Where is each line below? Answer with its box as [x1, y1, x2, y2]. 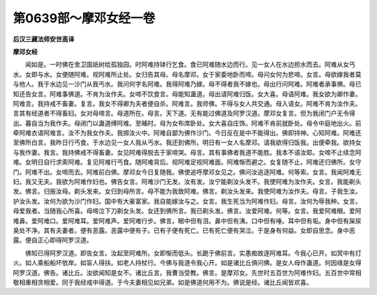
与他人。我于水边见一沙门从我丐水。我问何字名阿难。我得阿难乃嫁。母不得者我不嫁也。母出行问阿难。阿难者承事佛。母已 [13, 80, 362, 89]
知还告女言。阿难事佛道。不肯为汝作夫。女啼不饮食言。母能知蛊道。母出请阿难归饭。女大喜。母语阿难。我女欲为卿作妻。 [13, 89, 362, 98]
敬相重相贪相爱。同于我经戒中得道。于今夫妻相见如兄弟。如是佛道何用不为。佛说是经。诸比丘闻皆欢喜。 [13, 278, 313, 286]
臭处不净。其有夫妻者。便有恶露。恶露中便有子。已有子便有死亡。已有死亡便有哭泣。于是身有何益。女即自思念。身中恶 [13, 226, 355, 234]
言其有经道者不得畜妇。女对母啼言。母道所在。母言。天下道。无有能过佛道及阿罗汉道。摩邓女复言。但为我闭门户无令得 [13, 109, 355, 118]
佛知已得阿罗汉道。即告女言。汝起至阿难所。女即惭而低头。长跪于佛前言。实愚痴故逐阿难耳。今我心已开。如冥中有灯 [24, 248, 362, 257]
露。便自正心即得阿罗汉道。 [13, 236, 93, 244]
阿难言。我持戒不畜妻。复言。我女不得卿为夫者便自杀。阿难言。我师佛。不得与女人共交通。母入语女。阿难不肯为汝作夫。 [13, 99, 362, 107]
